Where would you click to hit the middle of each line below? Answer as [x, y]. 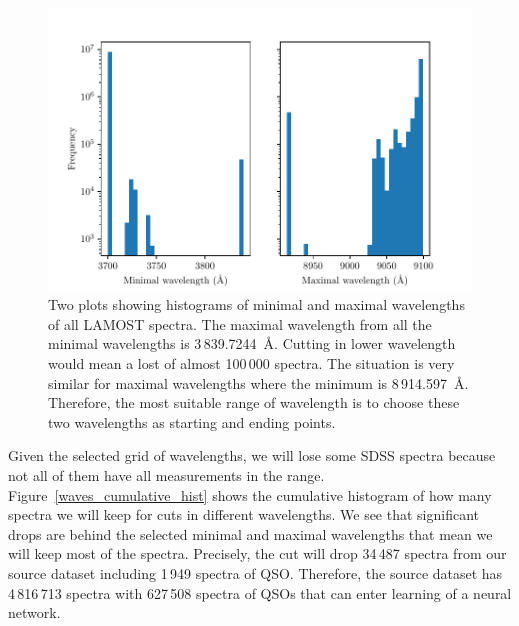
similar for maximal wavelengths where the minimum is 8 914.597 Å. [258, 382]
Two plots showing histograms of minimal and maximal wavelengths [256, 304]
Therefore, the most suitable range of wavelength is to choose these [254, 402]
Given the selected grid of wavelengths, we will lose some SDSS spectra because [252, 455]
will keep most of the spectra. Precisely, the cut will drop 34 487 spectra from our [257, 553]
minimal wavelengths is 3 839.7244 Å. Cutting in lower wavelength [252, 343]
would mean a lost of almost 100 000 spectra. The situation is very [251, 363]
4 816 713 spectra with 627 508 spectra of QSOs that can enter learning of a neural [260, 592]
